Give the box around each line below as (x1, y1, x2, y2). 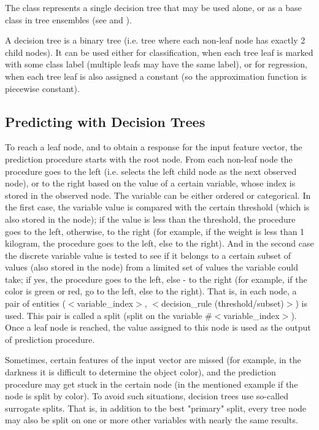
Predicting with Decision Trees (5, 112, 206, 131)
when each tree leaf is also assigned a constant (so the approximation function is (5, 69, 307, 82)
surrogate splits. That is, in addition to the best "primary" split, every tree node (5, 401, 307, 414)
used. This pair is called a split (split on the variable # (5, 309, 212, 321)
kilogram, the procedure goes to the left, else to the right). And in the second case (5, 237, 314, 250)
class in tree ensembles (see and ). (5, 13, 132, 26)
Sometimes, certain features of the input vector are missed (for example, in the (5, 353, 301, 366)
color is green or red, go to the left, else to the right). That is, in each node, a (5, 285, 297, 298)
